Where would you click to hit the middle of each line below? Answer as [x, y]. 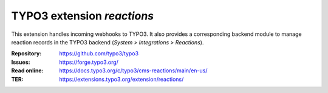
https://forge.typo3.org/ [89, 62]
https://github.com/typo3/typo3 [99, 53]
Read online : [27, 71]
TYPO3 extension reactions [83, 16]
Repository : [26, 53]
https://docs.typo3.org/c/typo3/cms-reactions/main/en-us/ [133, 71]
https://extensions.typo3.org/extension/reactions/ [121, 79]
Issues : [21, 62]
